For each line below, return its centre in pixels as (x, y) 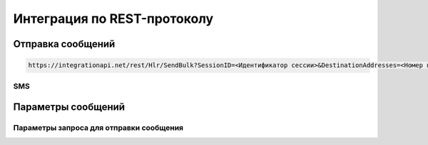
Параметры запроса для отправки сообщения (98, 128)
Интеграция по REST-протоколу (113, 19)
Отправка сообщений (64, 44)
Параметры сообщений (69, 107)
